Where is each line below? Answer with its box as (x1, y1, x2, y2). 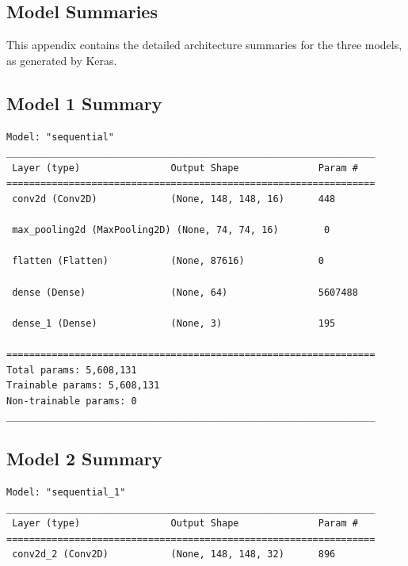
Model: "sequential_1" (6, 487, 126, 499)
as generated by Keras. (6, 52, 117, 68)
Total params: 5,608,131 (6, 364, 137, 376)
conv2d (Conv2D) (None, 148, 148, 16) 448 (12, 193, 336, 205)
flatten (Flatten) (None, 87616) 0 (12, 255, 324, 267)
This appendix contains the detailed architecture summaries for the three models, (6, 36, 402, 53)
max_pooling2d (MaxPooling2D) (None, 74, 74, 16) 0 (12, 224, 330, 236)
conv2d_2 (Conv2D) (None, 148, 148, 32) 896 (12, 549, 336, 560)
